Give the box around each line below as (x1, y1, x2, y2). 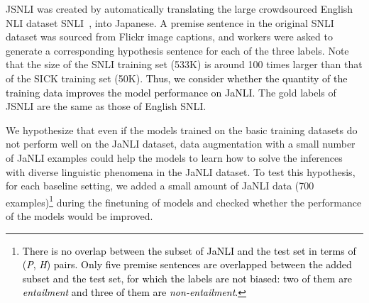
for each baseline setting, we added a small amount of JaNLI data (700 (6, 178, 314, 193)
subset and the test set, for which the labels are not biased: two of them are (22, 270, 352, 285)
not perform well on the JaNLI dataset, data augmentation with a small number (6, 136, 356, 151)
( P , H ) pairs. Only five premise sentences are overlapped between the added (22, 257, 352, 272)
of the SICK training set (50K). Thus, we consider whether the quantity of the (6, 70, 348, 85)
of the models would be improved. (6, 208, 153, 223)
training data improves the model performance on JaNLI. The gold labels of (6, 84, 336, 99)
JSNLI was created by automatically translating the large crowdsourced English (6, 1, 353, 16)
